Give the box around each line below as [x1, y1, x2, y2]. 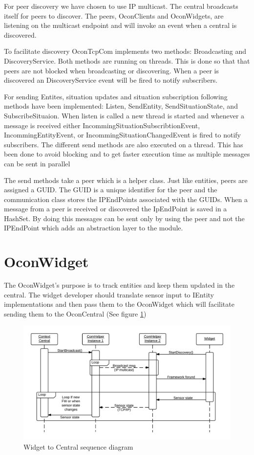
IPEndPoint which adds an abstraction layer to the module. [4, 223, 183, 233]
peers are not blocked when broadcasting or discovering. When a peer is [4, 65, 219, 75]
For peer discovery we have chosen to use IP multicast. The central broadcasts [4, 1, 238, 11]
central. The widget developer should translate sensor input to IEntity [4, 289, 214, 299]
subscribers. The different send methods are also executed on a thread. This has [4, 139, 243, 149]
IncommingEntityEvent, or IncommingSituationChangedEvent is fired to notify [4, 130, 241, 140]
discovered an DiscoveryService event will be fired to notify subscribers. [4, 75, 218, 85]
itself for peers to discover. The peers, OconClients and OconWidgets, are [4, 10, 224, 21]
